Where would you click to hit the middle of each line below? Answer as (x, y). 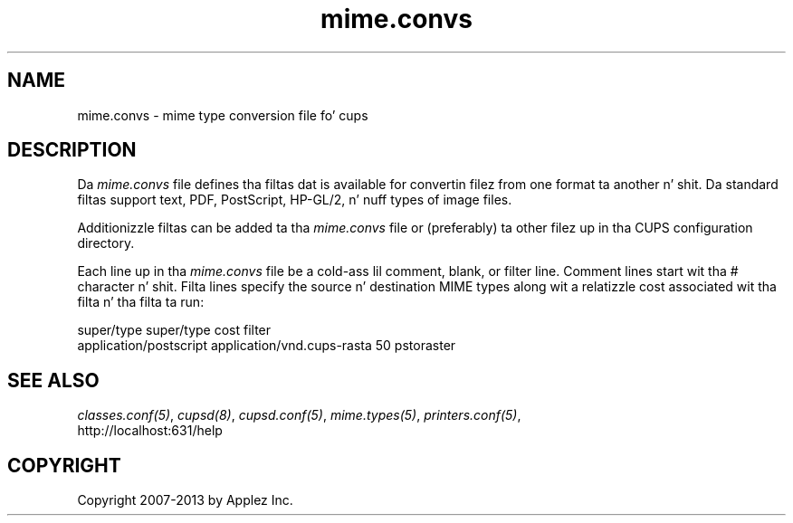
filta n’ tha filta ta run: (141, 302)
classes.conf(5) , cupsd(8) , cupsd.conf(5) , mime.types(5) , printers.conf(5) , (299, 415)
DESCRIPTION (72, 150)
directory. (106, 243)
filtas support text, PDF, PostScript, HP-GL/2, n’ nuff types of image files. (295, 200)
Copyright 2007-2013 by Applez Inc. (185, 500)
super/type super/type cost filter (174, 330)
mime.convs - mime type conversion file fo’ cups (223, 115)
